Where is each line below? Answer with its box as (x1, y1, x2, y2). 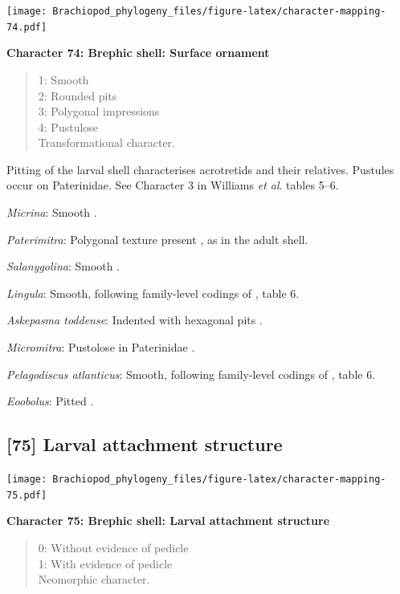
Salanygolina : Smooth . (6, 258, 120, 275)
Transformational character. (38, 134, 175, 151)
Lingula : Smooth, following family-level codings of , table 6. (6, 284, 300, 301)
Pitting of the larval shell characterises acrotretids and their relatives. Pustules (6, 161, 394, 177)
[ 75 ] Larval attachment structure (6, 432, 283, 457)
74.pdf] (6, 21, 47, 33)
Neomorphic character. (38, 571, 150, 588)
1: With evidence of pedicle (38, 555, 173, 572)
